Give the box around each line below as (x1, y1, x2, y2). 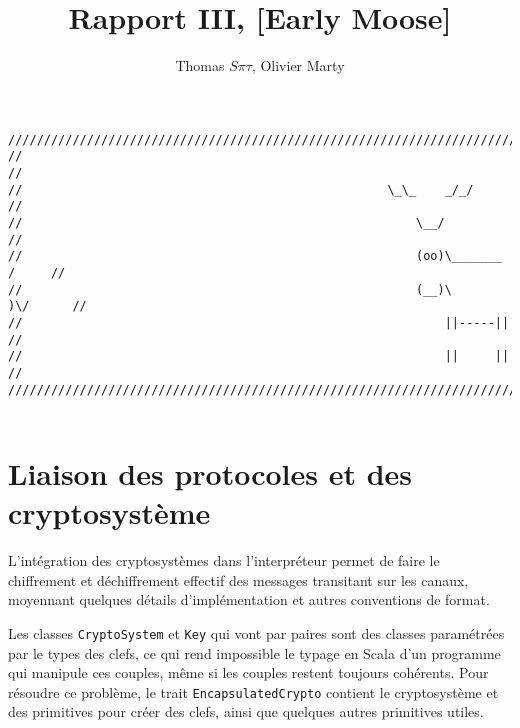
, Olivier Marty (251, 55, 345, 76)
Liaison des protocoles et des (8, 453, 413, 494)
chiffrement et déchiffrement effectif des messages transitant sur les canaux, (8, 569, 469, 590)
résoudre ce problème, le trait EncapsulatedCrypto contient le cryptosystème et (8, 681, 499, 702)
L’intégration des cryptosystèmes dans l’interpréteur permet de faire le (8, 550, 440, 571)
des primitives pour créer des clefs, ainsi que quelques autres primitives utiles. (8, 701, 484, 722)
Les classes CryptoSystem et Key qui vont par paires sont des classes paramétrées (8, 622, 505, 643)
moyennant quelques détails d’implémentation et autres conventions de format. (8, 589, 490, 610)
